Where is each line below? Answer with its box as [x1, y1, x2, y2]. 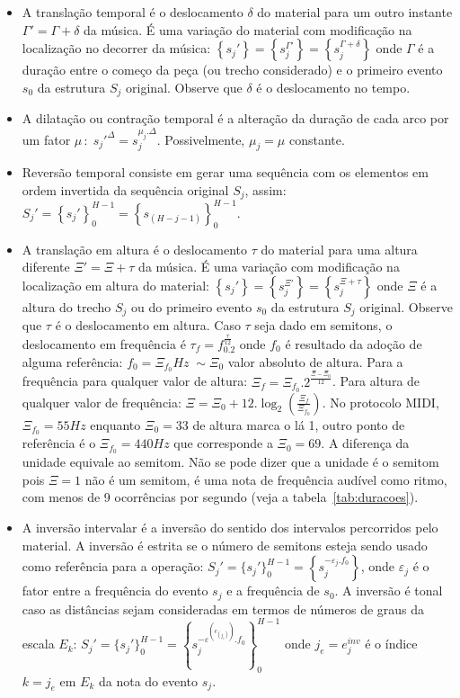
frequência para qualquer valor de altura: [22, 371, 248, 390]
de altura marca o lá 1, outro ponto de [192, 415, 405, 434]
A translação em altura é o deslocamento [22, 239, 248, 258]
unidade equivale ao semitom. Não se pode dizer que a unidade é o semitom [22, 452, 439, 471]
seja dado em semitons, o [254, 316, 393, 335]
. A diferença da [321, 434, 410, 452]
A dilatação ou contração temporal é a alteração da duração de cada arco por [22, 109, 449, 128]
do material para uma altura [261, 239, 418, 258]
